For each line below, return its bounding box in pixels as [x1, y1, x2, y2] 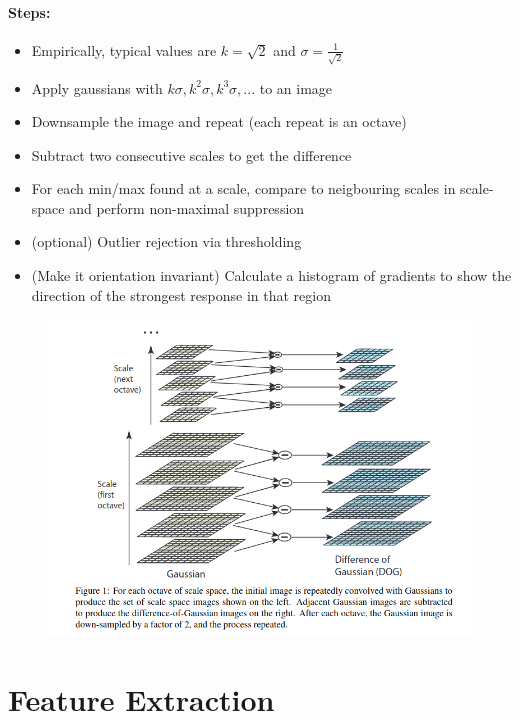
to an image [259, 77, 333, 98]
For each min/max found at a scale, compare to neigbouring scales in [31, 178, 456, 199]
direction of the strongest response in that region [31, 284, 331, 305]
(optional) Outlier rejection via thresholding [31, 231, 302, 252]
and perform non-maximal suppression [69, 197, 305, 218]
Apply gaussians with [31, 77, 163, 98]
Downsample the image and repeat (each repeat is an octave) [31, 111, 407, 132]
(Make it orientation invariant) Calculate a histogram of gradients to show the [31, 265, 512, 286]
